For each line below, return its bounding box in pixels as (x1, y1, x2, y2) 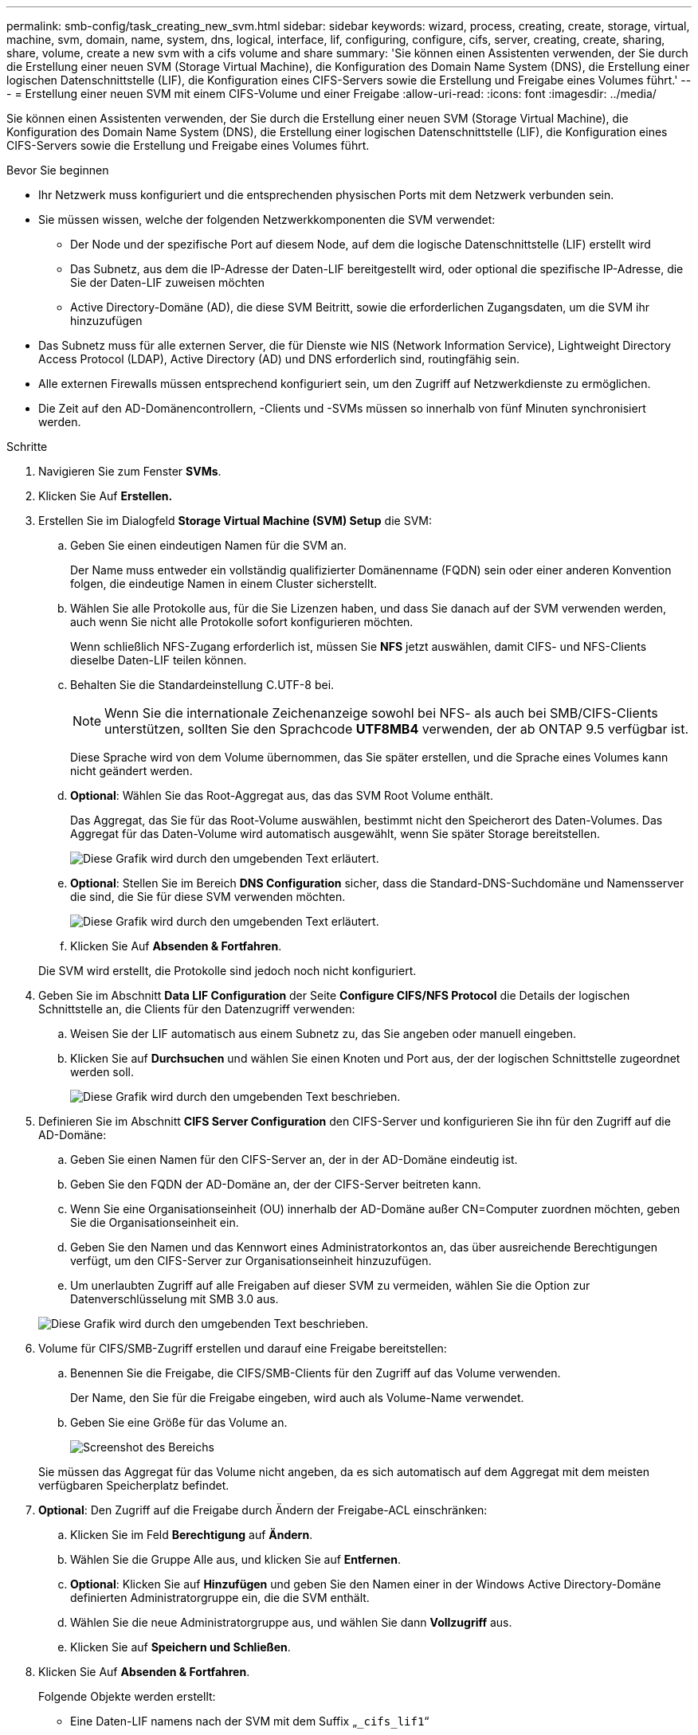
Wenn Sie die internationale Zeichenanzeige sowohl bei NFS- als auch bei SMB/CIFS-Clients (104, 705, 658, 721)
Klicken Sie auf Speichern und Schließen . (70, 1640, 291, 1654)
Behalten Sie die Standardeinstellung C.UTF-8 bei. (70, 678, 335, 691)
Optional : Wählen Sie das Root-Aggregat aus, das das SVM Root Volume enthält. (70, 789, 493, 802)
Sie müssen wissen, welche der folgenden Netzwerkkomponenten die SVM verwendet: (38, 213, 496, 226)
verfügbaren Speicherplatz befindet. (38, 1478, 229, 1492)
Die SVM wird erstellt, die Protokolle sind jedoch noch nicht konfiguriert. (38, 964, 417, 977)
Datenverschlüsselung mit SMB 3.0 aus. (70, 1292, 279, 1306)
